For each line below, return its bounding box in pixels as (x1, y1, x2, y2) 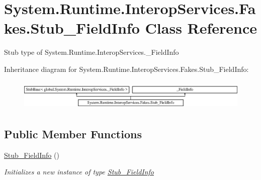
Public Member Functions (4, 126, 142, 141)
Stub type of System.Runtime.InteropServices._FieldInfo (4, 47, 179, 57)
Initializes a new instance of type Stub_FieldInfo (4, 166, 154, 177)
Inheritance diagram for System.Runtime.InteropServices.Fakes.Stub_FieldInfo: (4, 63, 249, 74)
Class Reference (145, 18, 257, 38)
